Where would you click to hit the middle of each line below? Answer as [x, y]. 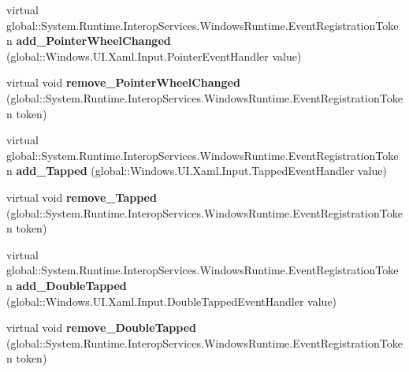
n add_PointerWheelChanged [89, 41]
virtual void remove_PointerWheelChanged [123, 82]
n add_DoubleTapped [67, 285]
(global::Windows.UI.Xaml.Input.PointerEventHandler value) [154, 56]
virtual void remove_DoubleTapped [102, 327]
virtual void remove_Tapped [82, 197]
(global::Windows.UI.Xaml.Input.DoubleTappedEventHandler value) [172, 301]
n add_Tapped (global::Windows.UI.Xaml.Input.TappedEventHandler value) [197, 171]
